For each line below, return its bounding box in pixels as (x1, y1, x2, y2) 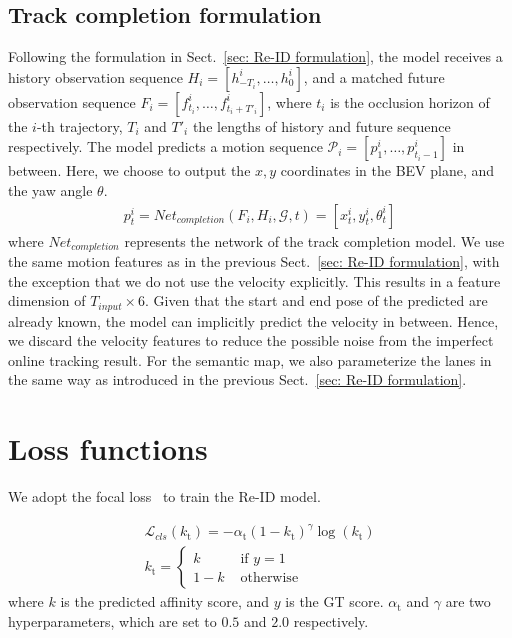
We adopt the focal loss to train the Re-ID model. (8, 486, 321, 507)
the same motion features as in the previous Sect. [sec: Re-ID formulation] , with (8, 251, 500, 272)
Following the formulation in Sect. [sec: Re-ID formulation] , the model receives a (8, 46, 503, 67)
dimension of (8, 290, 86, 311)
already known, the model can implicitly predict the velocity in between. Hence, (8, 310, 499, 331)
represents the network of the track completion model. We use (124, 230, 505, 251)
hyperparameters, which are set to (8, 610, 217, 631)
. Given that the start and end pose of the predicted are (145, 290, 488, 311)
